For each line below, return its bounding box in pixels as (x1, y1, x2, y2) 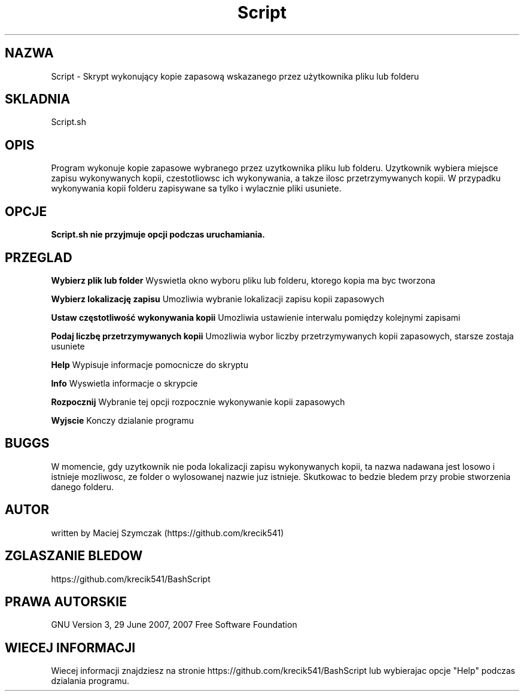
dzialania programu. (51, 676, 129, 686)
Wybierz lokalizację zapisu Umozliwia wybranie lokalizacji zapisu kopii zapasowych (51, 293, 385, 304)
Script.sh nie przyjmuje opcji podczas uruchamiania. (51, 229, 265, 240)
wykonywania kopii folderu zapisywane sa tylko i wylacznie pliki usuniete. (51, 183, 342, 194)
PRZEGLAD (5, 250, 72, 265)
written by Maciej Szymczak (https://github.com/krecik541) (51, 527, 284, 538)
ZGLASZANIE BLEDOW (5, 548, 143, 564)
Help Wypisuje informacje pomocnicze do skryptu (51, 359, 248, 370)
